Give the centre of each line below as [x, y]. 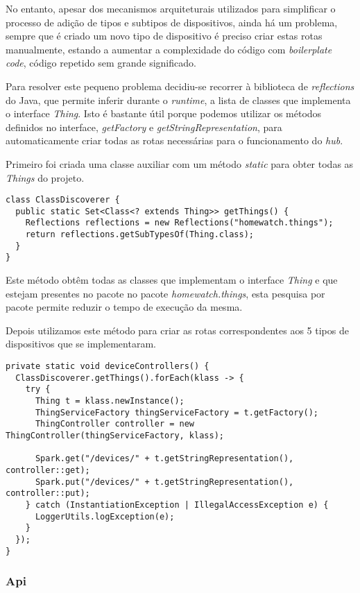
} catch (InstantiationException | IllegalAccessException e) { [177, 505]
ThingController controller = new [115, 424]
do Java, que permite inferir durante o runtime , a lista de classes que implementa [178, 100]
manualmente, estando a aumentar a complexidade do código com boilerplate [169, 49]
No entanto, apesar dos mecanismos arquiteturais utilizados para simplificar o [171, 8]
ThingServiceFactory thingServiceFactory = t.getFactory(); [177, 412]
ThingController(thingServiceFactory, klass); [115, 435]
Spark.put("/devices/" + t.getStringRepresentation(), [164, 482]
